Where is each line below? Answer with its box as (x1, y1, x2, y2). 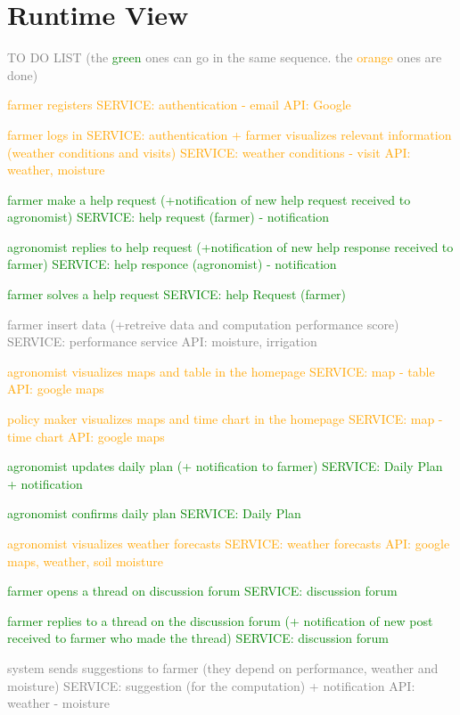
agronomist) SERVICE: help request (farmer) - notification (7, 207, 330, 226)
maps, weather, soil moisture (7, 551, 163, 570)
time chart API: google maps (7, 427, 165, 445)
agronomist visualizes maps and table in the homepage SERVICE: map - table (7, 362, 435, 380)
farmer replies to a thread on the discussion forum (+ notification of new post (7, 611, 433, 630)
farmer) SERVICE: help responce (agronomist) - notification (7, 255, 337, 273)
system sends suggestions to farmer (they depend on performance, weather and (7, 658, 439, 677)
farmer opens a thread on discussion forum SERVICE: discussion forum (7, 581, 398, 600)
